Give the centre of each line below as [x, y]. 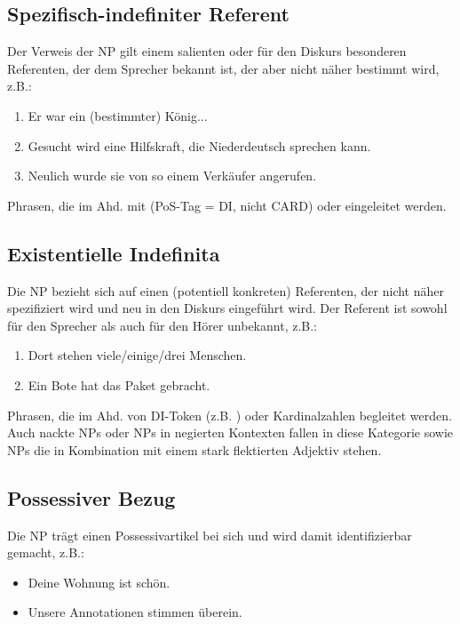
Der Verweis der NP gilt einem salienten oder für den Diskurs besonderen [207, 51]
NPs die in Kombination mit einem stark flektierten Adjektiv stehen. [194, 449]
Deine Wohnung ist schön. [99, 582]
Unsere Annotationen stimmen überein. [135, 612]
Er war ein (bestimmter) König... [118, 115]
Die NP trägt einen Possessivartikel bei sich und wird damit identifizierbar [210, 535]
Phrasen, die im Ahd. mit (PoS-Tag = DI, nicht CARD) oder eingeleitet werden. [227, 205]
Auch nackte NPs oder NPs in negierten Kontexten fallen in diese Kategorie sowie [230, 432]
